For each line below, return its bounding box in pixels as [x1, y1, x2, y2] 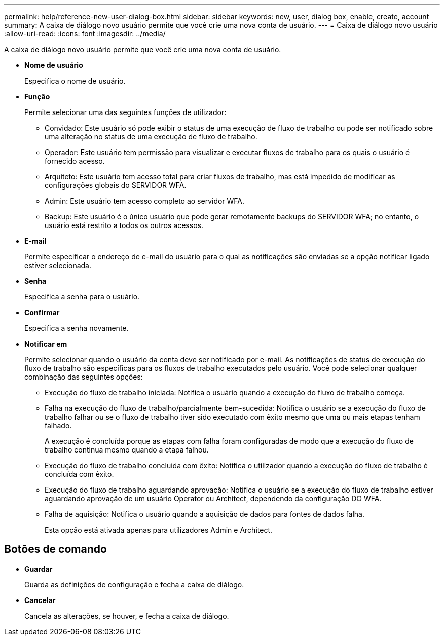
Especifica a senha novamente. [24, 324, 129, 332]
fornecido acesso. [45, 157, 105, 165]
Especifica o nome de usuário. [24, 77, 126, 85]
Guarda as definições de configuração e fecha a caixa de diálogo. [24, 580, 244, 589]
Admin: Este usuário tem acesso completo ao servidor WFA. [45, 197, 245, 205]
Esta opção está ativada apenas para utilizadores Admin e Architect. [45, 525, 272, 534]
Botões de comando [4, 543, 107, 556]
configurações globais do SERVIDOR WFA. [45, 181, 187, 190]
